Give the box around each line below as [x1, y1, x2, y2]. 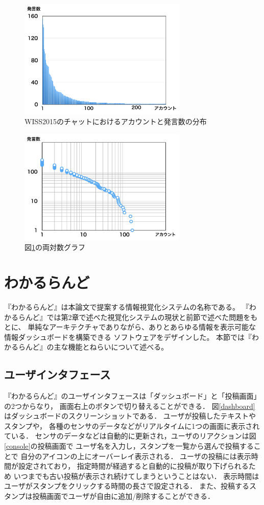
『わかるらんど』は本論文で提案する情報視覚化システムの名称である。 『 [4, 301, 249, 312]
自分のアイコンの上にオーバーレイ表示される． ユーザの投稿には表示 [20, 450, 251, 461]
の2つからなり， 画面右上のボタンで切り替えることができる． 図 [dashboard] [4, 400, 255, 411]
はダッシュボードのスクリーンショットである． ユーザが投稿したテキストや [4, 410, 256, 421]
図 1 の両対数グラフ [25, 242, 85, 252]
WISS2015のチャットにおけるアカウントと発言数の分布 [25, 116, 207, 127]
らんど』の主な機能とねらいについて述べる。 [18, 341, 169, 352]
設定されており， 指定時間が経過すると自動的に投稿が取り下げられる [18, 461, 249, 471]
